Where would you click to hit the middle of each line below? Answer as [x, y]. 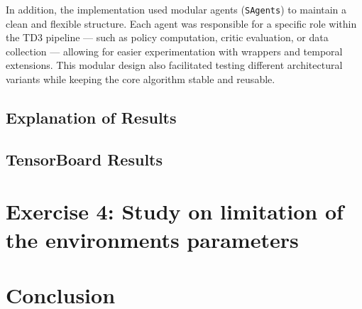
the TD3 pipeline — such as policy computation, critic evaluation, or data [167, 37]
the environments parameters [152, 239]
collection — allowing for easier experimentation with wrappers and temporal [174, 51]
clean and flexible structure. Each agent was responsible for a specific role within [181, 23]
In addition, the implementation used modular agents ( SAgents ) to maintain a [176, 9]
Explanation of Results [91, 118]
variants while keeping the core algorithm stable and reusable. [141, 79]
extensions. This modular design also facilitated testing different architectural [174, 65]
